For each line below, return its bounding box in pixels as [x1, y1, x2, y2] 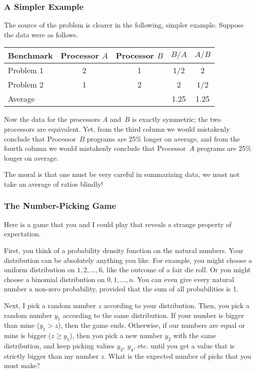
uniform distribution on [4, 264, 75, 275]
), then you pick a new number [69, 330, 163, 341]
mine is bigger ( [4, 330, 51, 341]
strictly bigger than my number [4, 350, 99, 361]
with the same [173, 330, 216, 341]
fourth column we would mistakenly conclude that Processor [4, 143, 186, 153]
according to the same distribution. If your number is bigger [63, 310, 244, 320]
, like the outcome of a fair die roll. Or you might [102, 264, 251, 275]
